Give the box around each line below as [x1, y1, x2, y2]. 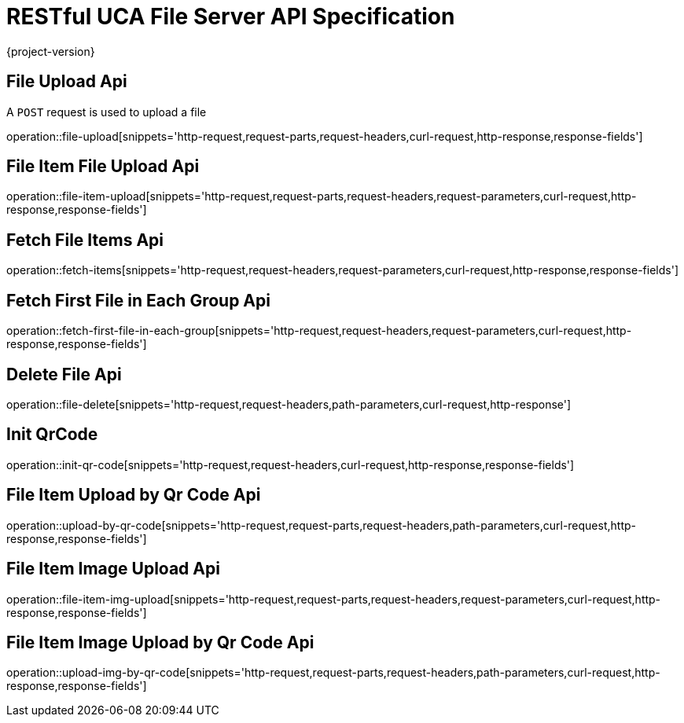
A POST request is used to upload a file [6, 105, 207, 119]
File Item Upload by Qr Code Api [6, 485, 261, 505]
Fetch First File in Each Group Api [6, 290, 270, 310]
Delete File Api [6, 364, 122, 384]
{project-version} [6, 44, 95, 58]
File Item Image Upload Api [6, 559, 220, 579]
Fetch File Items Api [6, 229, 164, 250]
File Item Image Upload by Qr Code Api [6, 632, 314, 652]
